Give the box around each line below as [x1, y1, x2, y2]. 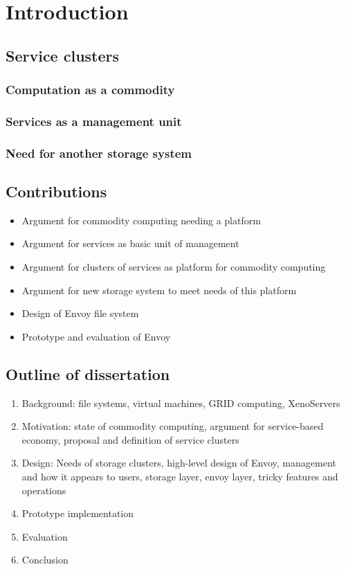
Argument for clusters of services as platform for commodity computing [21, 260, 326, 274]
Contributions [6, 181, 107, 202]
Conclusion [21, 552, 69, 567]
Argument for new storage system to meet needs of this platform [21, 282, 297, 297]
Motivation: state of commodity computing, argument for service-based [21, 419, 324, 433]
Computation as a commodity [6, 81, 175, 98]
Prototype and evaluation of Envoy [21, 329, 171, 343]
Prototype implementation [21, 506, 134, 521]
